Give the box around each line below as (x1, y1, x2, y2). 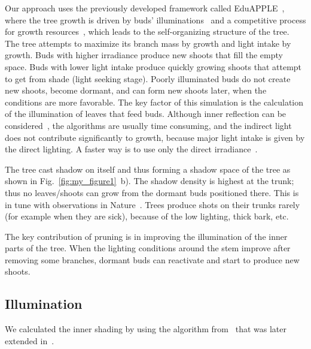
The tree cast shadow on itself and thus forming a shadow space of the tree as (5, 163, 291, 175)
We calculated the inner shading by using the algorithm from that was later (5, 323, 286, 335)
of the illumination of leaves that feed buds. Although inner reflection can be (5, 107, 286, 120)
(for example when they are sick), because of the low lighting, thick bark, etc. (5, 210, 289, 222)
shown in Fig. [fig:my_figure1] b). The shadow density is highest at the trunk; (5, 174, 294, 187)
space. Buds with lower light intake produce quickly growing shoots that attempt (5, 60, 302, 73)
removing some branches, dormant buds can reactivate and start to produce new (5, 253, 300, 266)
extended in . (5, 334, 54, 347)
